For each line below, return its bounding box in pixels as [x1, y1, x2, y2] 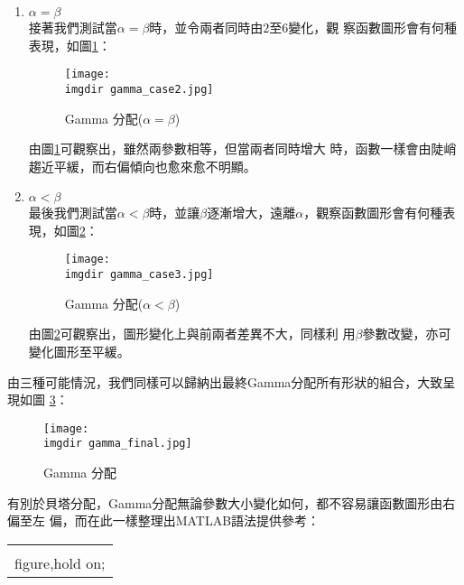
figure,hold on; [14, 552, 106, 573]
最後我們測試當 [28, 203, 117, 222]
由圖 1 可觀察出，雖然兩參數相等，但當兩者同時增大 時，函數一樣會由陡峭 [28, 139, 457, 158]
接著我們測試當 [28, 18, 117, 36]
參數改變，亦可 [362, 324, 451, 343]
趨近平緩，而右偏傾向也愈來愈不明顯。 [28, 156, 256, 175]
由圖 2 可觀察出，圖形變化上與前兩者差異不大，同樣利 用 [28, 324, 356, 343]
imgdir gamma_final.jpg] [43, 437, 192, 450]
